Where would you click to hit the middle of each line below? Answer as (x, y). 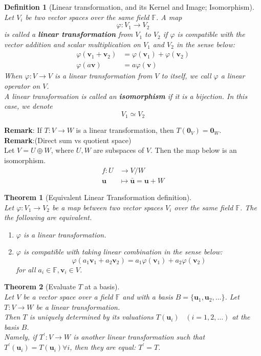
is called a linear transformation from (69, 34)
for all (26, 269)
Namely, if (20, 337)
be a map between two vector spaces (107, 207)
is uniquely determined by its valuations (91, 317)
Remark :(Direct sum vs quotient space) (68, 140)
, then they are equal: (103, 347)
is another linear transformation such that (139, 337)
